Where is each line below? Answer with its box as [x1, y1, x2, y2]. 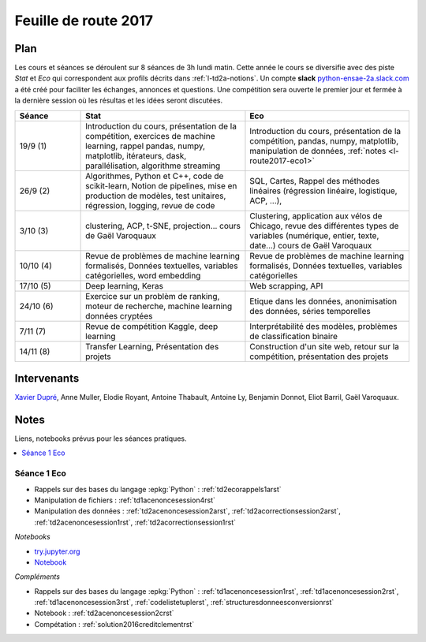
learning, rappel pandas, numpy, [85, 140, 205, 151]
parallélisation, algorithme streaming [85, 160, 221, 171]
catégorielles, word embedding [85, 270, 201, 281]
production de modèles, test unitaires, [85, 190, 226, 201]
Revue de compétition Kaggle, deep [85, 320, 219, 331]
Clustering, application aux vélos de [249, 210, 383, 221]
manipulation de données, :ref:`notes [249, 145, 387, 156]
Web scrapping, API [249, 280, 323, 291]
